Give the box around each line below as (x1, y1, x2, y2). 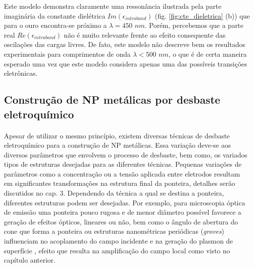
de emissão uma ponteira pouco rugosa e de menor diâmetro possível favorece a (4, 207, 241, 217)
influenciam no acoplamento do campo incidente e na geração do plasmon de (4, 236, 233, 246)
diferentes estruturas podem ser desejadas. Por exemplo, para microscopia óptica (4, 197, 245, 207)
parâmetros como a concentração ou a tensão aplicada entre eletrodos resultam (4, 168, 240, 179)
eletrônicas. (4, 68, 38, 78)
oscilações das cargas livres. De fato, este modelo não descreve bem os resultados (4, 39, 246, 49)
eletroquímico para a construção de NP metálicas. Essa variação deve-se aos (4, 140, 231, 150)
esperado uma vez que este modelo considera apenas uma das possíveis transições (4, 58, 247, 68)
